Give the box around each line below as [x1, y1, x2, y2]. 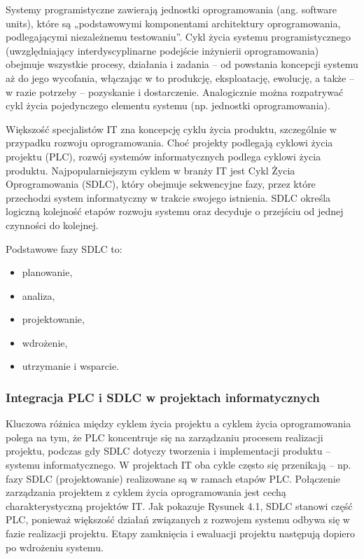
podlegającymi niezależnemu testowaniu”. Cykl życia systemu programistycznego [6, 29, 351, 44]
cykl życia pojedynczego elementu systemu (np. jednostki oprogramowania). [6, 98, 330, 113]
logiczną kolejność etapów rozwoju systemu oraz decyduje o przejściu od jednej [6, 204, 344, 219]
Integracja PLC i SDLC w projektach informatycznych [6, 388, 320, 406]
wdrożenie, [22, 335, 68, 350]
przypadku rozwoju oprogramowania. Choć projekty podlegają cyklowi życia [6, 135, 333, 150]
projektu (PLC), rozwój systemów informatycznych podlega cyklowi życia [6, 149, 321, 163]
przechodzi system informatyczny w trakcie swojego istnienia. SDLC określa [6, 190, 331, 205]
